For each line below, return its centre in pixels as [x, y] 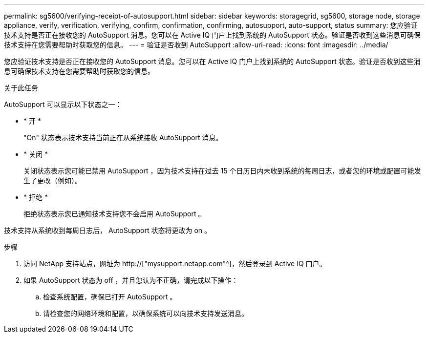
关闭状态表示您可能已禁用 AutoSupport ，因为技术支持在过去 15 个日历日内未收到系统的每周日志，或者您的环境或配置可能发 [222, 171]
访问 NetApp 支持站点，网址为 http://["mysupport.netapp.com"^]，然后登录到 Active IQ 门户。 [175, 263]
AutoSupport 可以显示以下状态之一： [63, 104]
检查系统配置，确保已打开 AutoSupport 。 [110, 297]
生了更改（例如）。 [53, 180]
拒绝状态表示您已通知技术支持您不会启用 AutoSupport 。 [114, 214]
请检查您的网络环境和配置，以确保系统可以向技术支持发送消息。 [146, 313]
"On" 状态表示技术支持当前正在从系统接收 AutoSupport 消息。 [123, 137]
